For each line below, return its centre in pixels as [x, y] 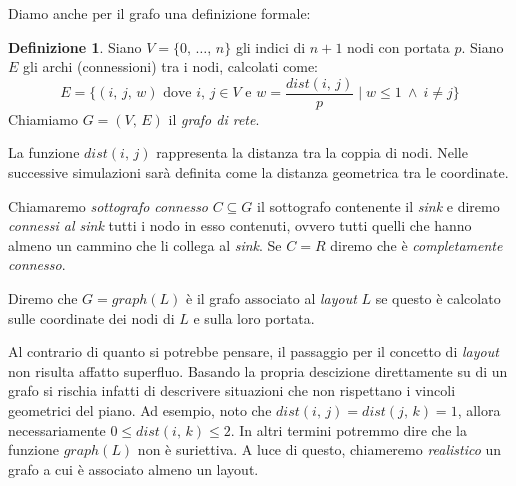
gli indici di [270, 46]
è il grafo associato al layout [271, 298]
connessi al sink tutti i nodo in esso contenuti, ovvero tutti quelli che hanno [240, 225]
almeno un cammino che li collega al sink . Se [145, 244]
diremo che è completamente [416, 244]
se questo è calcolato [438, 298]
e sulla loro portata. [254, 317]
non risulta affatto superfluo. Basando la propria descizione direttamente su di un [258, 370]
